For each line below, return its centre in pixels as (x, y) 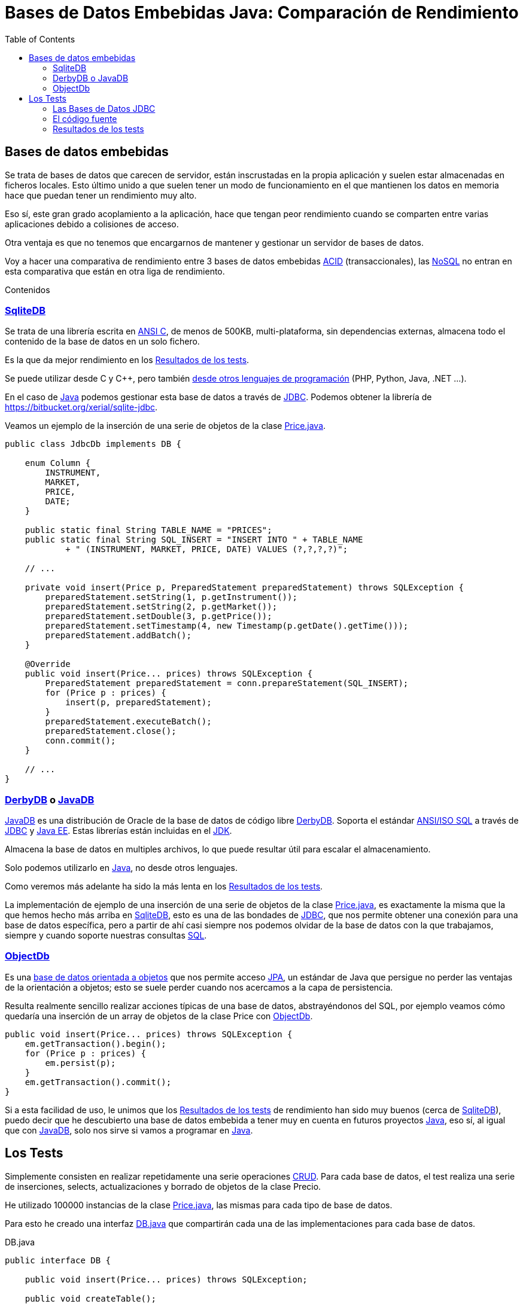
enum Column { (58, 463)
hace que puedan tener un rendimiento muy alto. (101, 195)
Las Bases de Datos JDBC (104, 108)
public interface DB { (58, 1260)
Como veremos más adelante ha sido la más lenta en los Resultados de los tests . (164, 886)
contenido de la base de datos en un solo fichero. (102, 342)
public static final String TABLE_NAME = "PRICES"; (148, 530)
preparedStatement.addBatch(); (118, 636)
